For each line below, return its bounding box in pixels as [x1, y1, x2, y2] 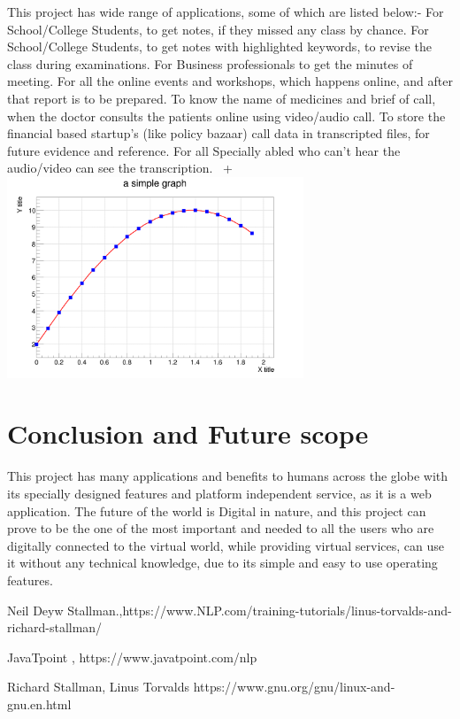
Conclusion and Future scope [7, 415, 369, 452]
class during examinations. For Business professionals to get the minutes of [7, 54, 413, 73]
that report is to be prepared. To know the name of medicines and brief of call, [7, 89, 436, 107]
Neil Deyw [7, 600, 64, 619]
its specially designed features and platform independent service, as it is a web [7, 484, 432, 503]
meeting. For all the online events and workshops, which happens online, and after [7, 72, 453, 90]
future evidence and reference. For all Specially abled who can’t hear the [7, 141, 401, 159]
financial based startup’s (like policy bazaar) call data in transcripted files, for [7, 124, 430, 143]
